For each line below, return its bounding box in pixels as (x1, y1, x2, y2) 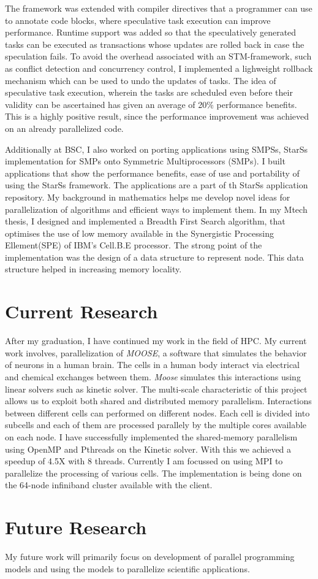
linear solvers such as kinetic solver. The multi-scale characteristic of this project (5, 382, 308, 395)
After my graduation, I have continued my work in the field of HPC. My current (5, 334, 307, 347)
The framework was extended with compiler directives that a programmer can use (5, 2, 312, 14)
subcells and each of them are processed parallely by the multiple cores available (5, 418, 307, 431)
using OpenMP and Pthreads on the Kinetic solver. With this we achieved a (5, 442, 292, 455)
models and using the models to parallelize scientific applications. (5, 562, 250, 575)
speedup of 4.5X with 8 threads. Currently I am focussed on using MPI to (5, 454, 283, 467)
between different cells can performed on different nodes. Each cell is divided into (5, 406, 310, 419)
